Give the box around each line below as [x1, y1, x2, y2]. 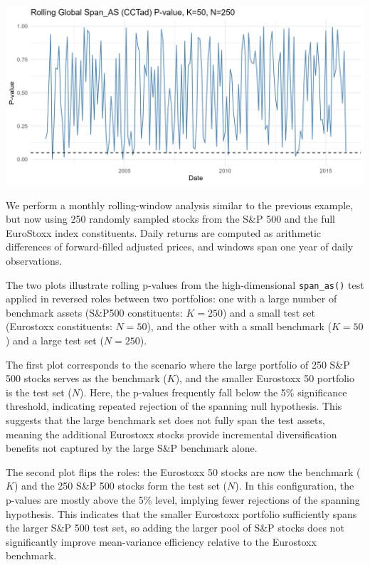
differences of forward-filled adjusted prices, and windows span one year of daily [6, 239, 354, 254]
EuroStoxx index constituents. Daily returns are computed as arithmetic [6, 225, 322, 240]
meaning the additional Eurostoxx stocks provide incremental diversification [6, 426, 337, 441]
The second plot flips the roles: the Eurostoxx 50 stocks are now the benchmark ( [6, 464, 361, 479]
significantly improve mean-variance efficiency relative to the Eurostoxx [6, 534, 317, 549]
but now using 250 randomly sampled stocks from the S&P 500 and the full [6, 211, 335, 226]
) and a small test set [222, 305, 316, 320]
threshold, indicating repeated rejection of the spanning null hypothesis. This [6, 398, 342, 413]
